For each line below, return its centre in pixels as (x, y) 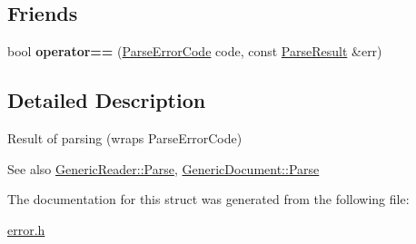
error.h (26, 229)
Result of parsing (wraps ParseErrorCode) (125, 138)
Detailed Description (107, 100)
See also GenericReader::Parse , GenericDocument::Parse (163, 168)
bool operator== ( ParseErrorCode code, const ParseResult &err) (195, 51)
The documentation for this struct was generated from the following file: (208, 199)
